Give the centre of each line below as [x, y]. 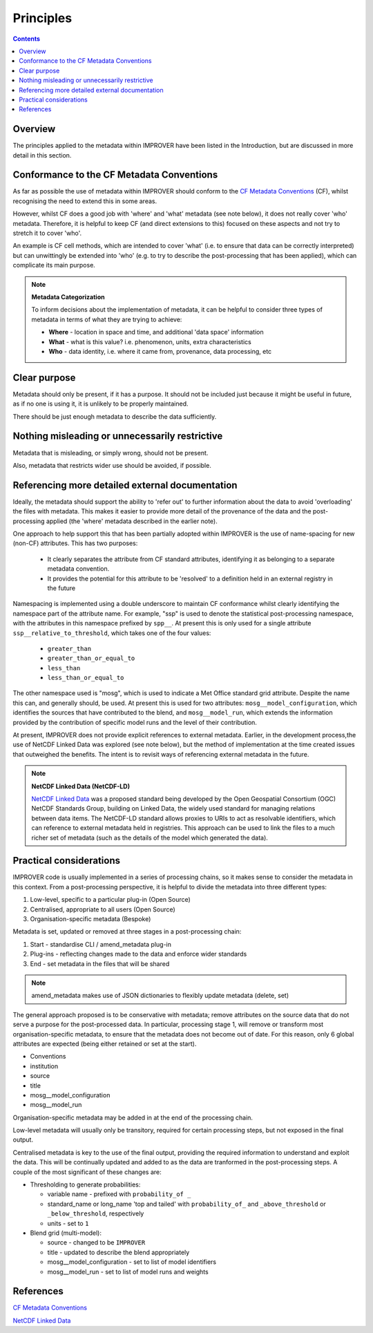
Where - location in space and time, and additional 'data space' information [156, 332]
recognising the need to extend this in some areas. [85, 201]
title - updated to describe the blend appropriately [118, 1252]
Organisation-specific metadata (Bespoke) [90, 919]
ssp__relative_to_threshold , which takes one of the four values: [112, 633]
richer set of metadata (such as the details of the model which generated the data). [150, 838]
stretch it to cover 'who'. [47, 233]
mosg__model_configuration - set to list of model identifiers [132, 1262]
